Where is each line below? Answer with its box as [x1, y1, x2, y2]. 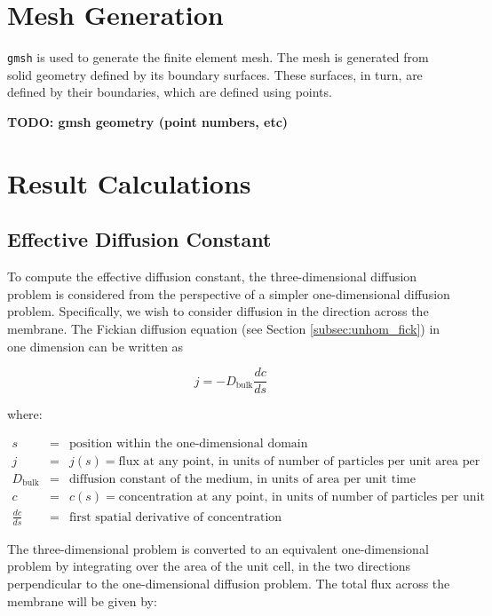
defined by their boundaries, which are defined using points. [7, 83, 332, 101]
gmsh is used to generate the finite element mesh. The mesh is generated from [7, 48, 429, 67]
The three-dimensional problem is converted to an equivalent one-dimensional [7, 539, 429, 557]
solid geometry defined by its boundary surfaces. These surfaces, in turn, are [7, 65, 423, 83]
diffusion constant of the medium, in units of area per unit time [69, 472, 416, 486]
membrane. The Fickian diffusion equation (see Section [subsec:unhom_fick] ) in [7, 319, 440, 337]
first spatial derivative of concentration [69, 510, 282, 524]
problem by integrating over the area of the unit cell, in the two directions [7, 557, 411, 575]
